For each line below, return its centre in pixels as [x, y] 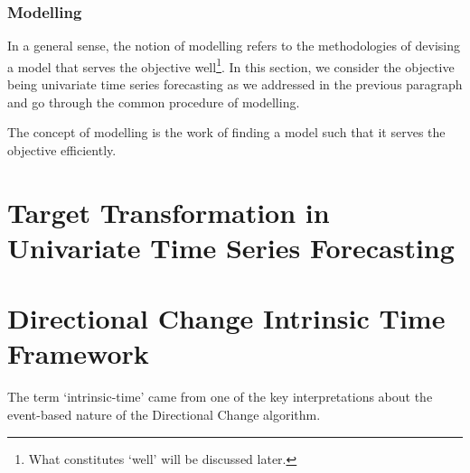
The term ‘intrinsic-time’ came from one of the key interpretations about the [220, 397]
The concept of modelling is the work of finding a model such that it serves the [226, 132]
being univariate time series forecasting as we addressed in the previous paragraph [235, 84]
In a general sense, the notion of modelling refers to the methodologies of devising [234, 46]
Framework [78, 353]
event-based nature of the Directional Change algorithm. [164, 414]
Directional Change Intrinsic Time [226, 318]
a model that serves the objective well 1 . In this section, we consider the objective [231, 65]
